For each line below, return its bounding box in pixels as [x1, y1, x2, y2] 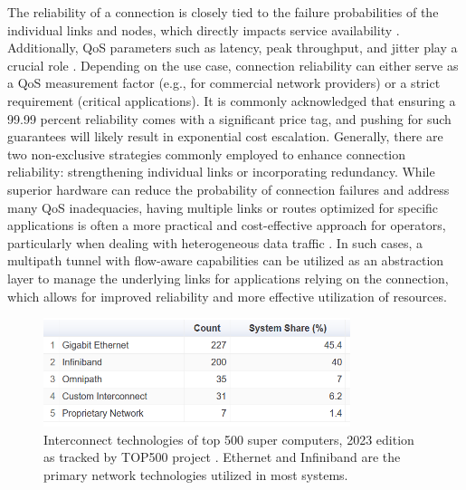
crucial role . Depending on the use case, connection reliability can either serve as [7, 55, 459, 74]
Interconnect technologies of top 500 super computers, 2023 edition [43, 429, 414, 448]
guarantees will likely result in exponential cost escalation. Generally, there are [7, 127, 443, 146]
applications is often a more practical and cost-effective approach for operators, [7, 216, 446, 235]
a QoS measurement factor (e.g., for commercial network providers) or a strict [7, 73, 441, 92]
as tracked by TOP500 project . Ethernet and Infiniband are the [43, 447, 401, 466]
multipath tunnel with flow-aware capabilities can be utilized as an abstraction [7, 251, 444, 270]
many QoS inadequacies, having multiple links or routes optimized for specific [7, 197, 439, 216]
